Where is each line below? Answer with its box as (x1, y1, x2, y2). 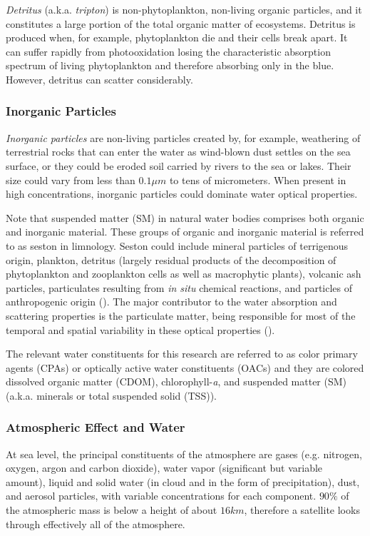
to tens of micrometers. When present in (169, 172, 346, 187)
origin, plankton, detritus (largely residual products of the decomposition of (6, 252, 336, 267)
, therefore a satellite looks (244, 502, 360, 517)
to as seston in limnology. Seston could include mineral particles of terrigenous (6, 238, 349, 253)
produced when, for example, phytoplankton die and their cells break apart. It (6, 30, 348, 45)
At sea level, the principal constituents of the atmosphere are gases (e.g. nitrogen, (6, 446, 362, 461)
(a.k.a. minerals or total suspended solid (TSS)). (6, 388, 217, 403)
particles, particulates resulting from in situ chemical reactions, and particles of (6, 280, 353, 295)
